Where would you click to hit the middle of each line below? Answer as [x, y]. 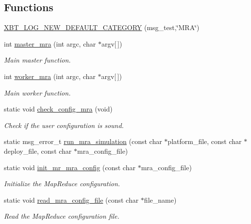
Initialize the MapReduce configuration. [62, 184]
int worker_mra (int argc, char [50, 76]
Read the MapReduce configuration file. [62, 216]
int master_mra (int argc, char [50, 43]
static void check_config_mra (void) [58, 109]
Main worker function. [37, 92]
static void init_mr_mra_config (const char [70, 167]
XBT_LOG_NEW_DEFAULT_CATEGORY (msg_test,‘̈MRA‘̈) [102, 27]
